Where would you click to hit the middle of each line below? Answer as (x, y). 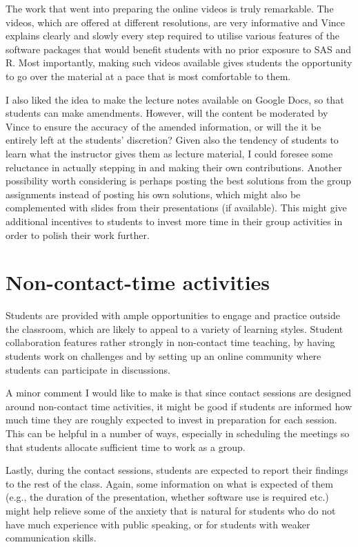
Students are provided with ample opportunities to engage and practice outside (173, 315)
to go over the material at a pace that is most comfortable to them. (148, 76)
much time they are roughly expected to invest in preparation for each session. (171, 420)
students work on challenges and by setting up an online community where (163, 356)
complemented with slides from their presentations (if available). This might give (176, 208)
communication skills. (51, 538)
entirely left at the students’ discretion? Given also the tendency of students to (172, 140)
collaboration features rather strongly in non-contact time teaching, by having (170, 342)
